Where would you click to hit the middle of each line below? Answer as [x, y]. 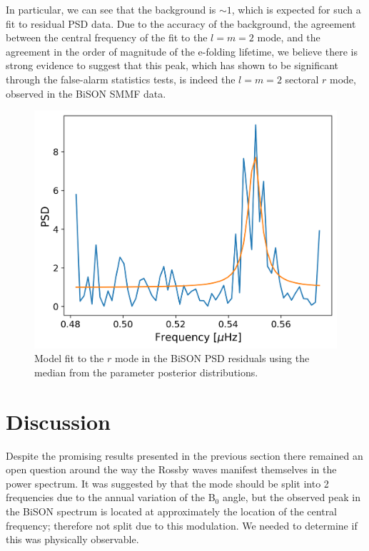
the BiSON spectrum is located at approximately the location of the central [172, 511]
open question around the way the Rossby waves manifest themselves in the [171, 469]
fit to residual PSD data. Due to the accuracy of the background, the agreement [181, 23]
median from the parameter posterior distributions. [146, 372]
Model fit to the [69, 358]
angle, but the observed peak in [291, 497]
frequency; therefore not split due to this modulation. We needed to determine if [182, 525]
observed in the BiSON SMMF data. [86, 93]
